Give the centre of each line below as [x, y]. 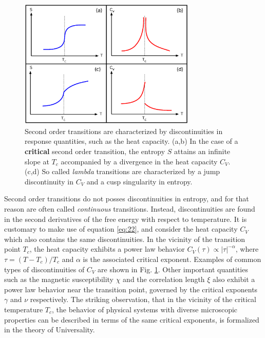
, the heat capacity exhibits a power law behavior [107, 249]
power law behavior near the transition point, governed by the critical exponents [131, 289]
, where [247, 249]
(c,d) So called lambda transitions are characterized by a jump [122, 171]
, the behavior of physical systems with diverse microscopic [145, 309]
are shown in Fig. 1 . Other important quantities [173, 269]
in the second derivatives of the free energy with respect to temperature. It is [126, 219]
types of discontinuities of [44, 269]
